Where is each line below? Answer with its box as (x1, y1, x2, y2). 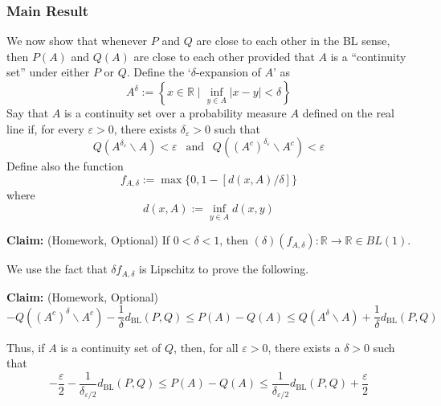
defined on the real (302, 105, 395, 121)
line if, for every (6, 120, 84, 137)
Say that (6, 105, 49, 121)
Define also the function (6, 158, 124, 174)
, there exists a (267, 338, 341, 355)
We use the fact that (6, 260, 108, 277)
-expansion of (195, 64, 261, 80)
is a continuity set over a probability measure (63, 105, 287, 121)
